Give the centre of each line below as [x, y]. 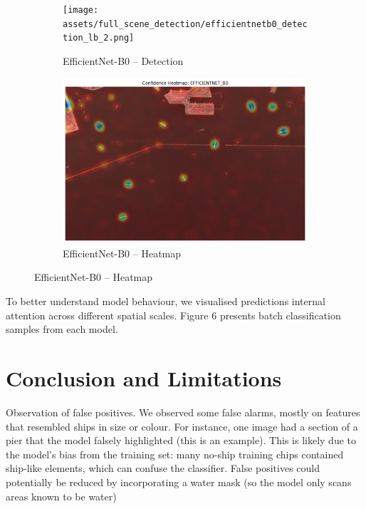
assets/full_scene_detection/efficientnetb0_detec [185, 24]
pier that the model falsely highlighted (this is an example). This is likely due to [181, 440]
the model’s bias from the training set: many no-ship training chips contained [175, 454]
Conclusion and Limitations [144, 378]
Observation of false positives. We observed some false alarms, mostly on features [183, 412]
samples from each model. [62, 329]
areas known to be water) [61, 496]
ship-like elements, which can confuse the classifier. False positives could [163, 468]
